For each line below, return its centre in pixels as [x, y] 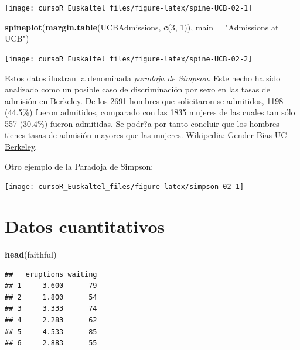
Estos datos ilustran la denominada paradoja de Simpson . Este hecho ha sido [143, 78]
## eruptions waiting [51, 274]
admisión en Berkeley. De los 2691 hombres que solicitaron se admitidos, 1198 [144, 100]
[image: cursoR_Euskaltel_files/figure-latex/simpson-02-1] [125, 187]
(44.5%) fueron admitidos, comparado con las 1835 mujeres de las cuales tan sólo [150, 112]
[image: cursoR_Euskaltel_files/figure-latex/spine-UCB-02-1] [129, 8]
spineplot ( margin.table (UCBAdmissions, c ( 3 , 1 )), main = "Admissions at [142, 27]
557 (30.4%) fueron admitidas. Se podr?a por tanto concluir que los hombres [142, 123]
